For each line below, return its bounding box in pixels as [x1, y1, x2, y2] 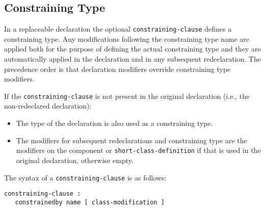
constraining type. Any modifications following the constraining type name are [4, 33, 250, 44]
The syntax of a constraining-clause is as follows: [4, 172, 167, 182]
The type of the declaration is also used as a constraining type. [16, 118, 213, 128]
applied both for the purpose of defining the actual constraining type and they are [4, 43, 261, 54]
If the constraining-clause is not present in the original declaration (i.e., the [4, 90, 250, 101]
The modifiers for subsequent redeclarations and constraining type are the [16, 135, 247, 145]
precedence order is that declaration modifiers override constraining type [4, 63, 231, 74]
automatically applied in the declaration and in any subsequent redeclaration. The [4, 54, 261, 64]
